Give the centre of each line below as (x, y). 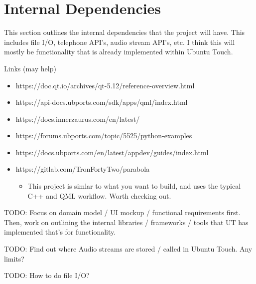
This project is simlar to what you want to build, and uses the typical (134, 186)
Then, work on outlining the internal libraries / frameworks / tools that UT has (126, 222)
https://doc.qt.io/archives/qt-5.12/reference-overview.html (105, 85)
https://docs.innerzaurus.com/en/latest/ (78, 119)
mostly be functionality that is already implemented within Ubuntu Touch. (119, 52)
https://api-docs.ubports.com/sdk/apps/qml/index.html (102, 102)
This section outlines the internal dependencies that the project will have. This (125, 32)
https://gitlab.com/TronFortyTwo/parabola (83, 169)
